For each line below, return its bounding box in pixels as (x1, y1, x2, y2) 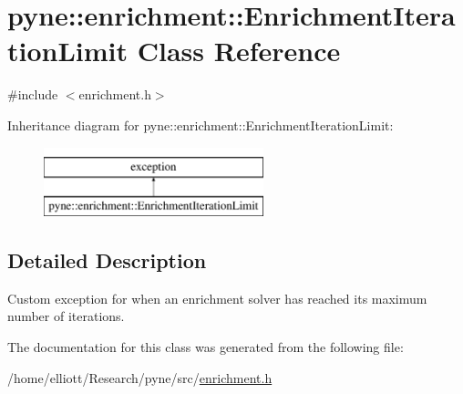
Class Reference (137, 32, 341, 69)
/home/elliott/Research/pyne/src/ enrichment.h (7, 368, 273, 387)
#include (7, 85, 58, 104)
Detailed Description (7, 246, 207, 275)
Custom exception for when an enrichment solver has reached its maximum (7, 288, 427, 307)
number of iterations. (7, 306, 125, 326)
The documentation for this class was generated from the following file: (7, 337, 404, 357)
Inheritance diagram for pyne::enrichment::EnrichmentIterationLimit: (7, 115, 394, 134)
